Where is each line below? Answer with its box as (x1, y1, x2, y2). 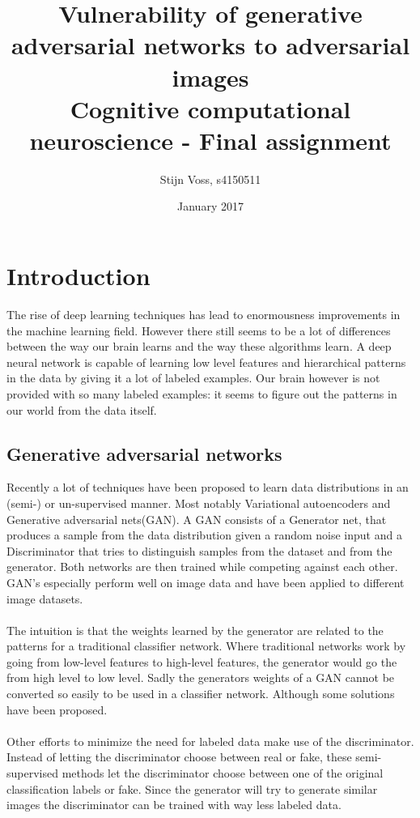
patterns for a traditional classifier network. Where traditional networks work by (6, 637, 406, 654)
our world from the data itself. (6, 401, 157, 418)
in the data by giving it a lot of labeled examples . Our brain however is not (6, 369, 380, 386)
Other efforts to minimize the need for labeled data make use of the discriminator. (6, 732, 414, 749)
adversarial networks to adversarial (11, 28, 410, 62)
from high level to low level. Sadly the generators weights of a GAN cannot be (6, 669, 395, 686)
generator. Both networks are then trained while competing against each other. (6, 558, 398, 575)
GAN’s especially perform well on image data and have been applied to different (6, 573, 405, 590)
